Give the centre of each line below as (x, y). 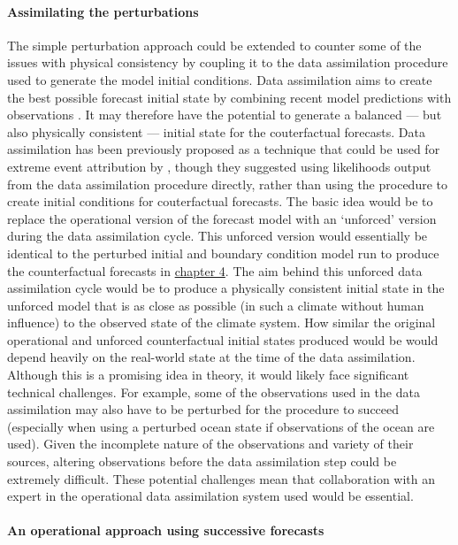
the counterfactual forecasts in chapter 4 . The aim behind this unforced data (215, 270)
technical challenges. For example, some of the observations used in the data (214, 391)
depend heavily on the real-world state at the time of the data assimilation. (211, 357)
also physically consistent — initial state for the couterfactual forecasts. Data (216, 131)
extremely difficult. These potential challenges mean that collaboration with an (221, 478)
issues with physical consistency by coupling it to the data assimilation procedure (228, 62)
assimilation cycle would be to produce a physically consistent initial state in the (226, 288)
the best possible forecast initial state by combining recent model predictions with (229, 97)
